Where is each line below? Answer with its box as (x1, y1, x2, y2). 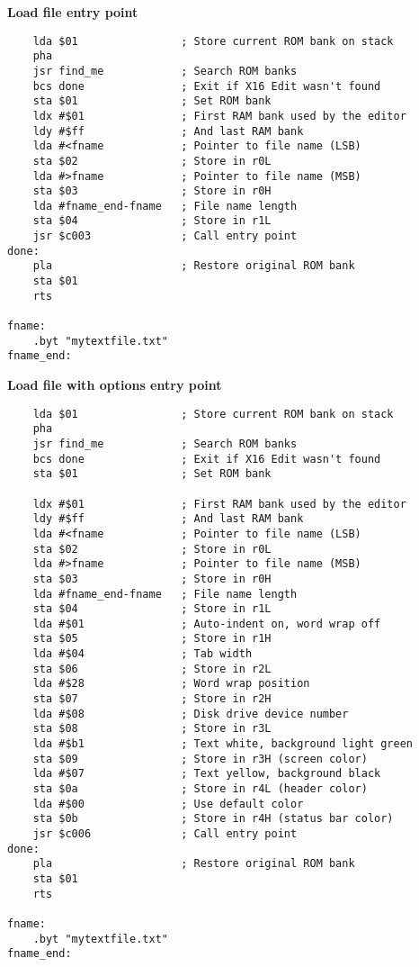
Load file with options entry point (7, 375, 222, 394)
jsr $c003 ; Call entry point (32, 230, 298, 243)
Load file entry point (7, 3, 138, 21)
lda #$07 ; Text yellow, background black (32, 767, 381, 781)
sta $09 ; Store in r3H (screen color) (32, 752, 368, 765)
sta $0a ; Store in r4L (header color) (32, 782, 368, 796)
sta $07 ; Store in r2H (32, 692, 272, 706)
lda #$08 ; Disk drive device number (32, 707, 349, 720)
